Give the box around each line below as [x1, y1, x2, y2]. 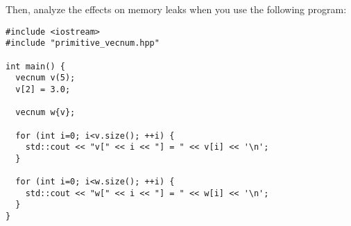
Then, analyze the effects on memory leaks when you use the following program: [6, 2, 347, 16]
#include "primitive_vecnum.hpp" [6, 38, 160, 49]
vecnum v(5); [15, 73, 76, 83]
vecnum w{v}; [15, 107, 76, 118]
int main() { [6, 61, 65, 71]
